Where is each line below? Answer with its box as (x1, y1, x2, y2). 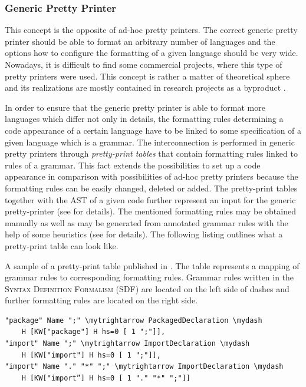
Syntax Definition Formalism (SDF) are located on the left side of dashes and (5, 282, 289, 295)
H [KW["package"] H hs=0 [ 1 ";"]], (21, 328, 166, 336)
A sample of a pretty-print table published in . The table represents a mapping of (5, 259, 300, 272)
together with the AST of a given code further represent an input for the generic (5, 193, 296, 206)
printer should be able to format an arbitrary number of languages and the (5, 35, 275, 47)
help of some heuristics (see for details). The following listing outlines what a (5, 228, 283, 240)
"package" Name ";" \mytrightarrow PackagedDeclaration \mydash (5, 316, 262, 325)
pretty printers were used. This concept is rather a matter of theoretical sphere (5, 70, 290, 82)
